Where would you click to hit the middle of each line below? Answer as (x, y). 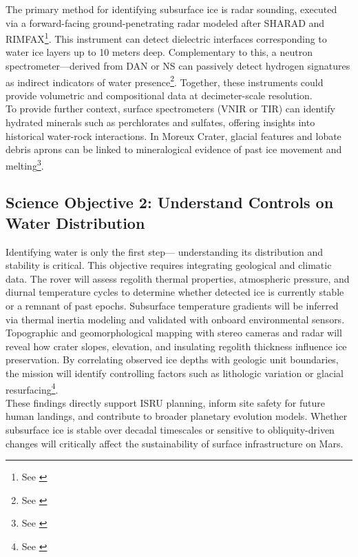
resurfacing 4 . (32, 388)
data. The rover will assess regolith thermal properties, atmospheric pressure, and (178, 278)
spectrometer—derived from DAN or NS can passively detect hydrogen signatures (178, 66)
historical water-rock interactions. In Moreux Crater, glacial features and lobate (173, 135)
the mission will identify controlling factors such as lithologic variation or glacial (175, 373)
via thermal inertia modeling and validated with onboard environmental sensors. (175, 319)
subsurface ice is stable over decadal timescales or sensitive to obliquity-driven (170, 430)
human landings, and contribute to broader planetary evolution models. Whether (177, 416)
